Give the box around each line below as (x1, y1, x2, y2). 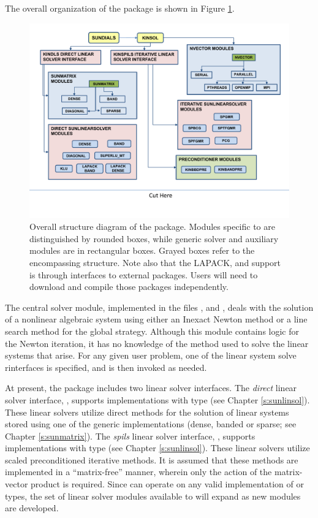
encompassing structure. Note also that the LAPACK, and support (29, 256, 281, 269)
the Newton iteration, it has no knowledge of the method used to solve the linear (5, 337, 309, 349)
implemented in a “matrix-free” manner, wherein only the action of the (5, 465, 272, 478)
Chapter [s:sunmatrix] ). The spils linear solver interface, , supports (5, 429, 256, 442)
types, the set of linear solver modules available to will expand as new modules (5, 489, 301, 502)
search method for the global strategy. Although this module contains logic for (5, 324, 299, 337)
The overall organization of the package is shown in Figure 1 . (5, 2, 235, 14)
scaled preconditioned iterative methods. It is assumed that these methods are (5, 453, 298, 466)
